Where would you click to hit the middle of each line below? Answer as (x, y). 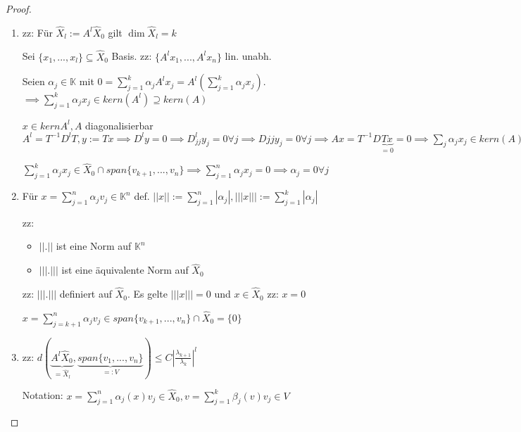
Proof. (19, 8)
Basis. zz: (132, 56)
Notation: (43, 395)
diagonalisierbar (119, 125)
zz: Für (37, 32)
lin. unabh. (248, 56)
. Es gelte (148, 294)
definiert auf (86, 294)
